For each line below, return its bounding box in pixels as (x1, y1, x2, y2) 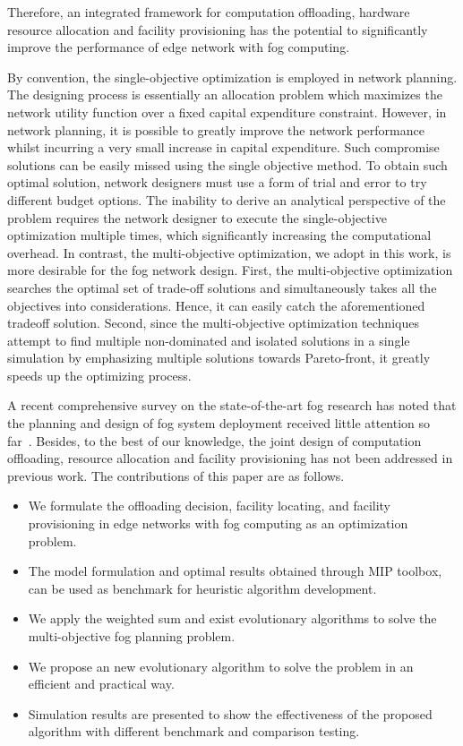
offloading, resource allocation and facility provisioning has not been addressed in (7, 449, 453, 467)
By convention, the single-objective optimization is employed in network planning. (7, 67, 458, 86)
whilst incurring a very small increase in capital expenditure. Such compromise (7, 138, 440, 157)
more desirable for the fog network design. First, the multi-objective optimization (7, 261, 453, 279)
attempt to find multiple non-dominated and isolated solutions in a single (7, 330, 410, 349)
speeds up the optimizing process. (7, 365, 192, 384)
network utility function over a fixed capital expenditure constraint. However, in (7, 102, 447, 121)
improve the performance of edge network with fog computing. (7, 38, 350, 56)
